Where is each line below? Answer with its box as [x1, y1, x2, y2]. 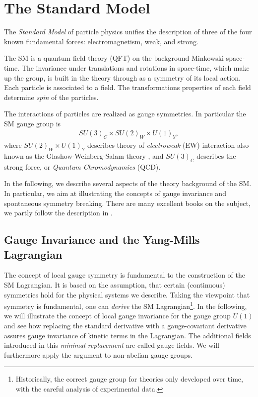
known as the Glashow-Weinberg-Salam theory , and [4, 151, 164, 161]
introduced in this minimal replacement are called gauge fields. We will [4, 340, 219, 350]
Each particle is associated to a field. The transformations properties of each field [4, 82, 251, 93]
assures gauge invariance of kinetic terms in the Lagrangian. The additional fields [4, 330, 251, 340]
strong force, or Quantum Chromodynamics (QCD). [4, 161, 161, 172]
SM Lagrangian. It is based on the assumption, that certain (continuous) [4, 280, 225, 290]
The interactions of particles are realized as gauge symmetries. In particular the [4, 108, 246, 119]
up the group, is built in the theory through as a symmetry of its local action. [4, 72, 241, 83]
